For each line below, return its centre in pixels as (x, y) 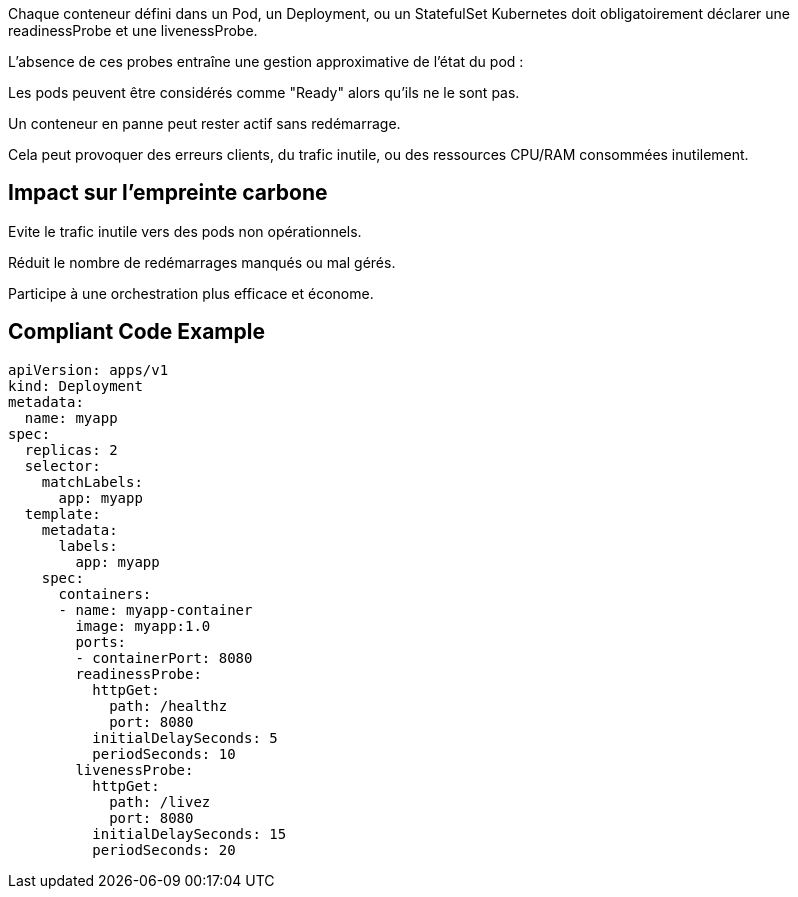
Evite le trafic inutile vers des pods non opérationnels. (185, 231)
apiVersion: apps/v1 (88, 369)
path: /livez (160, 801)
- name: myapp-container (155, 609)
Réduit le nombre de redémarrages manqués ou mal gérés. (202, 262)
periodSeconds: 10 (164, 753)
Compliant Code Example (136, 332)
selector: (62, 465)
